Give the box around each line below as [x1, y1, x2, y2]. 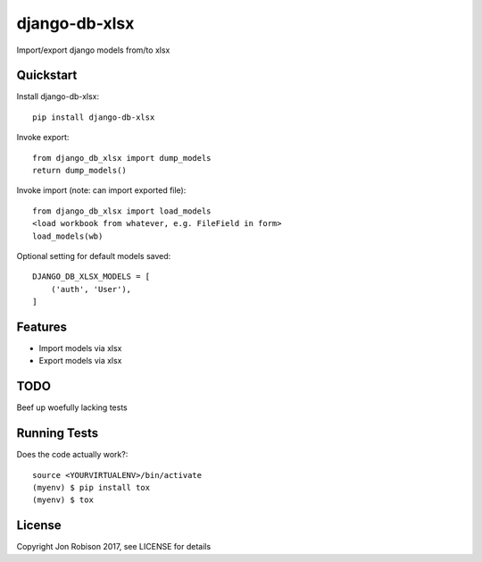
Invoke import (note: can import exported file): [16, 185, 187, 196]
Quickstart [16, 68, 78, 83]
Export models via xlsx [38, 356, 122, 366]
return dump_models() [32, 165, 127, 176]
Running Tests [16, 425, 98, 441]
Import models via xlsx [38, 343, 122, 354]
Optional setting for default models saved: [16, 250, 171, 261]
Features [16, 319, 67, 334]
